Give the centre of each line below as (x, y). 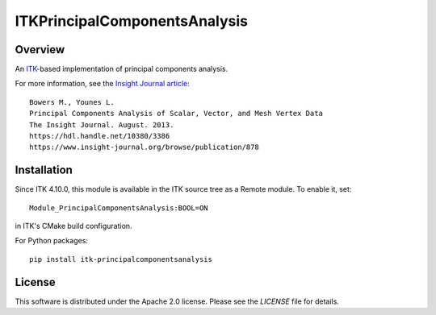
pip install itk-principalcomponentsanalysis (121, 259)
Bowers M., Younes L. (72, 102)
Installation (44, 170)
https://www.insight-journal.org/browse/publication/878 (145, 147)
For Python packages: (52, 241)
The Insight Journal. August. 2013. (102, 124)
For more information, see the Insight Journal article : (102, 84)
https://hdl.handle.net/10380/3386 (100, 136)
